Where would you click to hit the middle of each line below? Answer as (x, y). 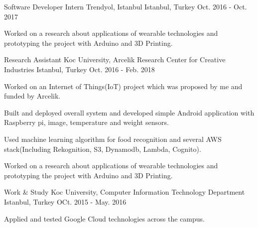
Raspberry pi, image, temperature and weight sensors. (86, 122)
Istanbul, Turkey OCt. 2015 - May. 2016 (65, 201)
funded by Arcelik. (32, 96)
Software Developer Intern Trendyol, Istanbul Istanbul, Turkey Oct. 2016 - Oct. (126, 6)
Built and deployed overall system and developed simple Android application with (129, 112)
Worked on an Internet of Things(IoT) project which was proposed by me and (123, 86)
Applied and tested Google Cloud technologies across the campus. (105, 218)
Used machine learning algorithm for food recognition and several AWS (113, 139)
